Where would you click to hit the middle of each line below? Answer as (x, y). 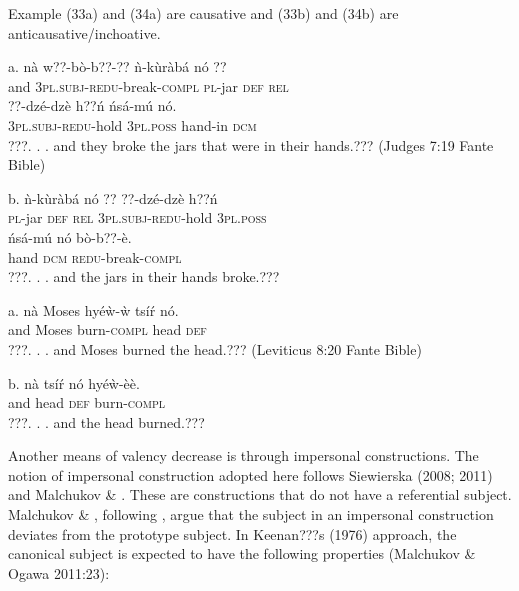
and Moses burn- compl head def (107, 329)
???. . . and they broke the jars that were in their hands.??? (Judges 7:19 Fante (251, 144)
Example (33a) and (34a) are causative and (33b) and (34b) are (203, 13)
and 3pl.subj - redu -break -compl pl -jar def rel (148, 85)
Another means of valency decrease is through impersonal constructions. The (243, 455)
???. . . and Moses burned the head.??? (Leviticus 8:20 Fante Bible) (215, 348)
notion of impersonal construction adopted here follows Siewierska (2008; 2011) (250, 474)
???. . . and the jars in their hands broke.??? (144, 276)
